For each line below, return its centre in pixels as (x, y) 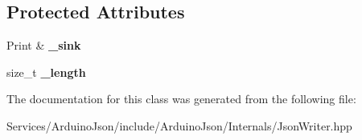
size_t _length (46, 72)
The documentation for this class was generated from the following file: (181, 99)
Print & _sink (44, 45)
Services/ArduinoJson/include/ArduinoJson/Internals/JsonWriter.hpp (179, 125)
